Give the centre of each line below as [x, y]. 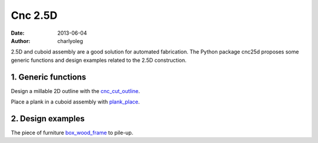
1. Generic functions [49, 77]
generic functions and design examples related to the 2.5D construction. [99, 60]
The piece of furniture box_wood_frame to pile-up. [72, 132]
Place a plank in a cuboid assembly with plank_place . [75, 102]
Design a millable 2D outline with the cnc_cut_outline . [76, 91]
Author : [21, 41]
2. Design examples [48, 119]
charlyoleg [70, 41]
